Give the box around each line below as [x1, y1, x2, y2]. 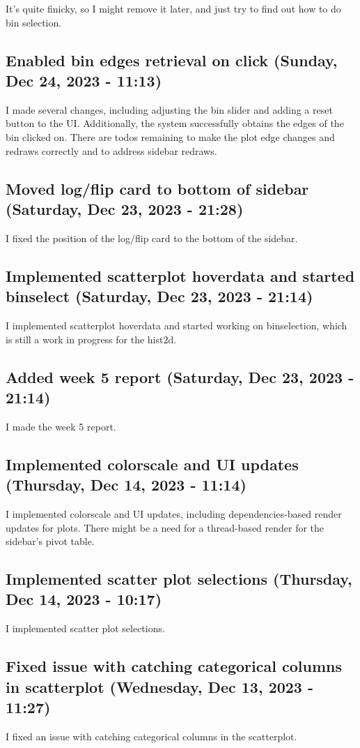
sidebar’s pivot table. [6, 534, 95, 548]
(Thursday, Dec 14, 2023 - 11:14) [6, 474, 246, 495]
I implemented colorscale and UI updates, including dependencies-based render [6, 506, 342, 521]
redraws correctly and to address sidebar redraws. [6, 143, 217, 158]
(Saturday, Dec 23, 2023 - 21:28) [6, 197, 244, 219]
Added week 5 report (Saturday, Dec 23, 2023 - [6, 366, 354, 387]
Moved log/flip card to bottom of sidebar [6, 177, 309, 199]
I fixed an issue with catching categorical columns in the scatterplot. [6, 728, 297, 743]
